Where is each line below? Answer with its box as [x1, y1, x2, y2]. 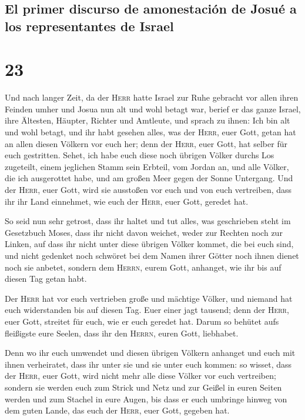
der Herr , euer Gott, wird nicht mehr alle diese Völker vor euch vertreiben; [5, 369, 276, 382]
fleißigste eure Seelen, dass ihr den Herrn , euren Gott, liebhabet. [5, 326, 239, 339]
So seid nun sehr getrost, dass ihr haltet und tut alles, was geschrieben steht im [5, 215, 291, 227]
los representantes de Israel [5, 16, 174, 35]
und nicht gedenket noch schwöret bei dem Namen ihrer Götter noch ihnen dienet [5, 249, 299, 262]
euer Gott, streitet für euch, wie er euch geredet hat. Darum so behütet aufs [5, 315, 279, 327]
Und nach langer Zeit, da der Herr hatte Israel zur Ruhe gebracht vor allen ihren [5, 91, 299, 104]
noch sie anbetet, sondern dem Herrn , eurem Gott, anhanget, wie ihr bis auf [5, 261, 281, 273]
